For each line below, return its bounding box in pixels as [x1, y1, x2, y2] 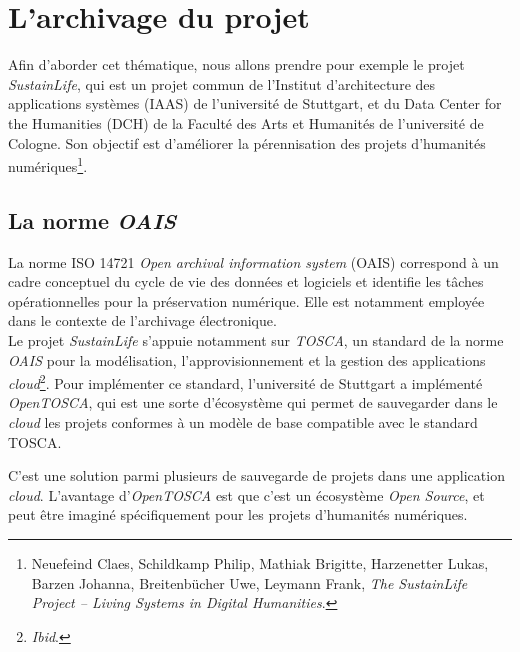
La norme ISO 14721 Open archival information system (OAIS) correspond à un [8, 251, 499, 272]
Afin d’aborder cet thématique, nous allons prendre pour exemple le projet [8, 54, 465, 75]
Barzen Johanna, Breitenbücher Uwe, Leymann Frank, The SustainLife [31, 572, 468, 593]
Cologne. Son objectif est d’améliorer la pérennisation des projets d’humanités [8, 132, 486, 153]
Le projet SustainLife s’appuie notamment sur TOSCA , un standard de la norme [8, 329, 504, 350]
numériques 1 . [8, 153, 88, 176]
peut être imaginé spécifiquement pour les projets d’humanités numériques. [8, 504, 468, 525]
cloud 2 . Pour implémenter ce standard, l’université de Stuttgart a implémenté [8, 370, 483, 393]
